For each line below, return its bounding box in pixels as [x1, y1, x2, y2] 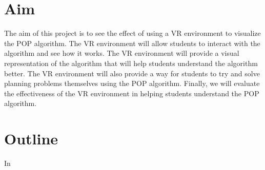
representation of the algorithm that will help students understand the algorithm [4, 57, 258, 68]
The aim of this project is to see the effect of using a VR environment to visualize [4, 28, 261, 38]
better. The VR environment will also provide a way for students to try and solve [4, 68, 260, 78]
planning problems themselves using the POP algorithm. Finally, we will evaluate [4, 78, 260, 89]
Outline [4, 128, 58, 149]
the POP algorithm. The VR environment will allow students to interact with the [4, 37, 260, 48]
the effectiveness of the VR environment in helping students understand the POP [4, 88, 259, 98]
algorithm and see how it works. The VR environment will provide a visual [4, 48, 239, 58]
